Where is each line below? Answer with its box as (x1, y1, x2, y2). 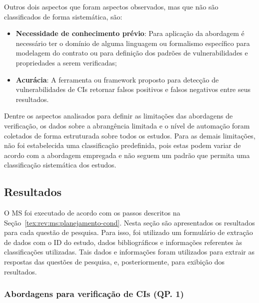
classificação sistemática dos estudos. (4, 159, 116, 170)
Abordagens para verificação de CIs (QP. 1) (4, 287, 184, 300)
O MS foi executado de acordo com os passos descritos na (4, 207, 180, 218)
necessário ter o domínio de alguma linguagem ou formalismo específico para (15, 37, 250, 48)
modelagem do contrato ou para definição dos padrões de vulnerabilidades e (15, 47, 248, 58)
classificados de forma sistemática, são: (4, 11, 122, 21)
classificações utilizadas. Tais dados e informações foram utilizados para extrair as (4, 246, 254, 257)
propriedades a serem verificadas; (15, 57, 117, 67)
